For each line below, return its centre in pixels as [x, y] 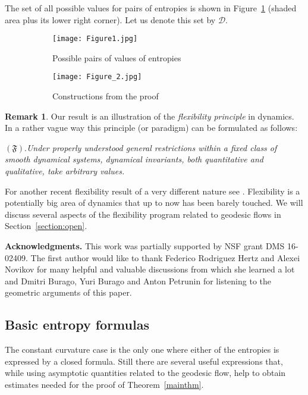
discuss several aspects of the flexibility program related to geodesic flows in [143, 214]
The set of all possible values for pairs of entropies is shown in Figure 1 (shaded [151, 8]
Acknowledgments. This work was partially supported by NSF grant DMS [145, 246]
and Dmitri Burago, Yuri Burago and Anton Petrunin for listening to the [138, 280]
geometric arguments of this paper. [68, 292]
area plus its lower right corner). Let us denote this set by [110, 19]
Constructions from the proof [106, 96]
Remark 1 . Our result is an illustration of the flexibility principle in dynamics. [150, 116]
